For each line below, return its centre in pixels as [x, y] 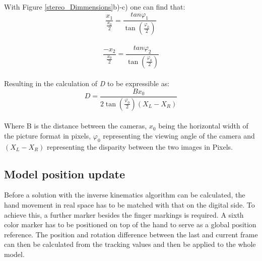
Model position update [65, 174]
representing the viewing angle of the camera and [179, 135]
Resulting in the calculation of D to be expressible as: [87, 83]
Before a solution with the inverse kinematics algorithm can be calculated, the [125, 195]
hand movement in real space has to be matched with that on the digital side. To [129, 205]
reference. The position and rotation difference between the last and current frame [131, 234]
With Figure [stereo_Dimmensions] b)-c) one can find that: [95, 7]
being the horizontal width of [203, 126]
